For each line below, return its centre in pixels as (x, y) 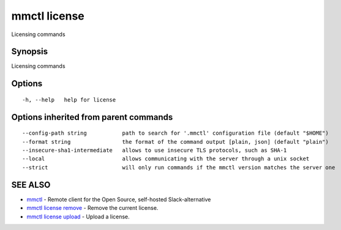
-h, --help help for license (69, 100)
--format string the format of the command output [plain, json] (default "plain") (175, 142)
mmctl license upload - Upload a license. (78, 217)
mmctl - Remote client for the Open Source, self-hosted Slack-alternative (119, 199)
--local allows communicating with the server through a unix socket (166, 159)
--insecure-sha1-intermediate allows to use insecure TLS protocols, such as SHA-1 (155, 150)
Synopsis (30, 52)
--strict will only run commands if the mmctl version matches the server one (179, 167)
